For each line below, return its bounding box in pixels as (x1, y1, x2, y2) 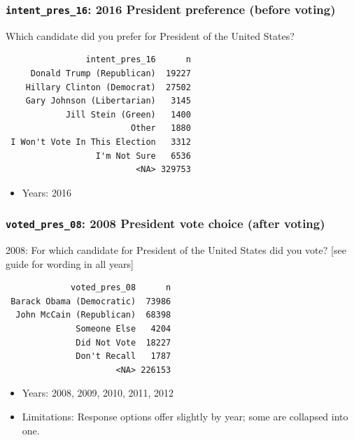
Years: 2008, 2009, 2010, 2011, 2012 (22, 385, 174, 400)
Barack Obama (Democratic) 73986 (10, 296, 171, 306)
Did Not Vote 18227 (76, 337, 171, 348)
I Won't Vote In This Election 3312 (10, 136, 191, 147)
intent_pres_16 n (85, 55, 191, 65)
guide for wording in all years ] (6, 256, 134, 271)
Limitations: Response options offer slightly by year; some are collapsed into (22, 409, 348, 424)
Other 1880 (130, 123, 191, 134)
